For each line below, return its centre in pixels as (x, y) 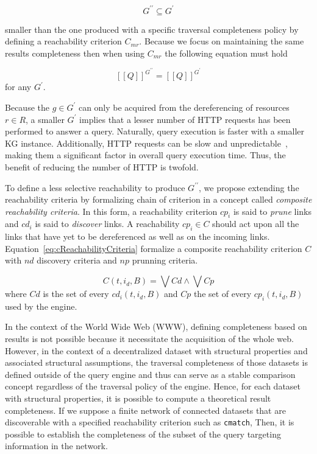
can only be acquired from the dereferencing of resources (184, 107)
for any (18, 87)
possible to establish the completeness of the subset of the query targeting (143, 434)
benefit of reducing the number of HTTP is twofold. (102, 166)
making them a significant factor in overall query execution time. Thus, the (145, 155)
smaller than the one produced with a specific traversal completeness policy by (152, 29)
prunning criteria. (165, 260)
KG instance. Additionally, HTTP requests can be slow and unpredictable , (146, 143)
